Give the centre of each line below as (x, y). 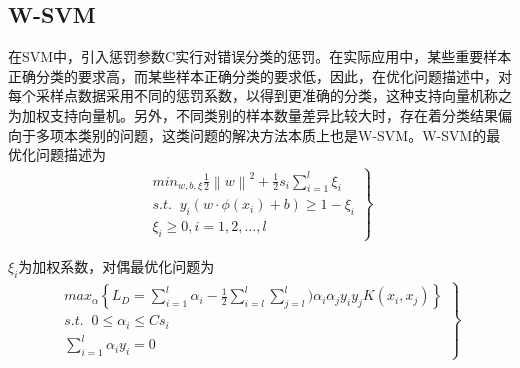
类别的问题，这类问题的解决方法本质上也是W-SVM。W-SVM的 (282, 134)
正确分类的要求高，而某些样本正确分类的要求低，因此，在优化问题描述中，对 (260, 75)
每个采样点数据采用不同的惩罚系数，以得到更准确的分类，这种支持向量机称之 (260, 95)
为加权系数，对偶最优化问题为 (116, 266)
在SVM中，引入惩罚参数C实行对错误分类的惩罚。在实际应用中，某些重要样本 (260, 56)
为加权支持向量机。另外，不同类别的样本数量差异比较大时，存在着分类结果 (253, 114)
